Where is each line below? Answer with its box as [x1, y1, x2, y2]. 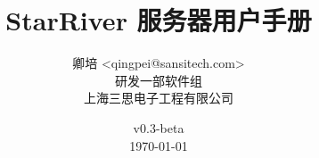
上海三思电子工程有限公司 [84, 88, 233, 107]
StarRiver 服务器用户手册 [5, 2, 312, 38]
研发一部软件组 [115, 71, 202, 89]
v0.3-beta [133, 118, 184, 137]
